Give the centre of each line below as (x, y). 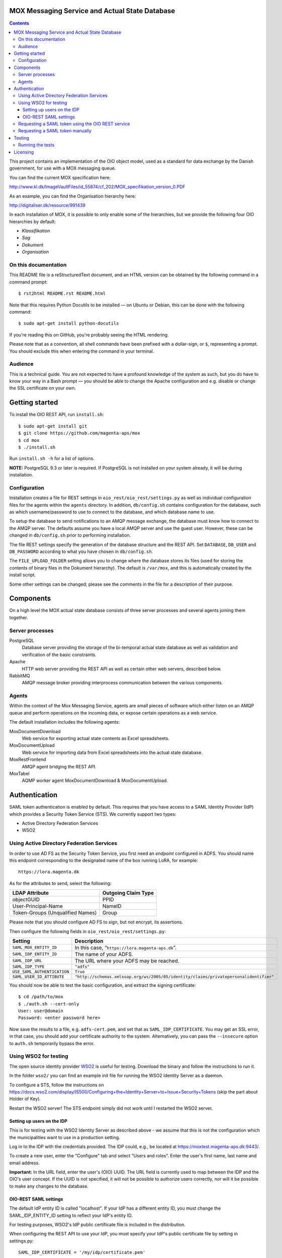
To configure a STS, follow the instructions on (57, 1085)
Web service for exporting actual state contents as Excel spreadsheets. (96, 738)
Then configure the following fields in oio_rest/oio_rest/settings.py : (87, 931)
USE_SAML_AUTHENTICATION (41, 971)
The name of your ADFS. (104, 954)
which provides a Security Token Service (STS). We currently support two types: (93, 814)
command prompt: (28, 282)
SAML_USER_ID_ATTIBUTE (38, 976)
